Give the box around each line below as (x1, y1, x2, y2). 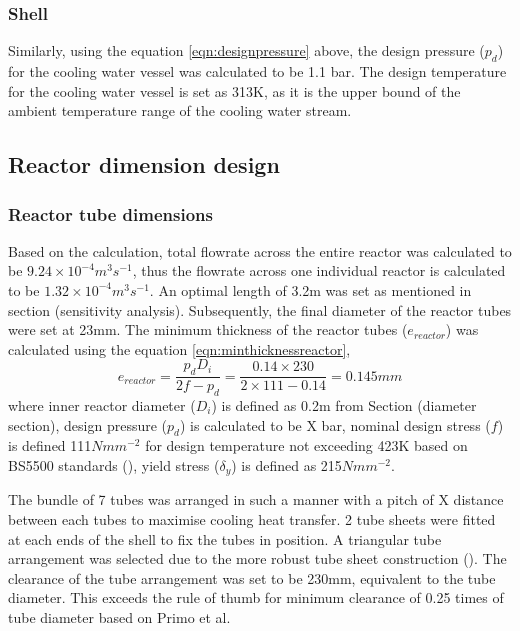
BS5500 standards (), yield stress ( (8, 454, 220, 475)
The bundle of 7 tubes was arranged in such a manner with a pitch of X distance (8, 489, 504, 510)
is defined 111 (8, 435, 92, 456)
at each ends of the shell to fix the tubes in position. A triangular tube (8, 528, 442, 549)
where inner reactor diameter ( (8, 394, 196, 415)
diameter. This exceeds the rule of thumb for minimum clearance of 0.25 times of (8, 587, 504, 608)
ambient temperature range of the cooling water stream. (8, 100, 352, 121)
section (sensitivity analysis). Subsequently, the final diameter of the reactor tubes (8, 299, 512, 320)
